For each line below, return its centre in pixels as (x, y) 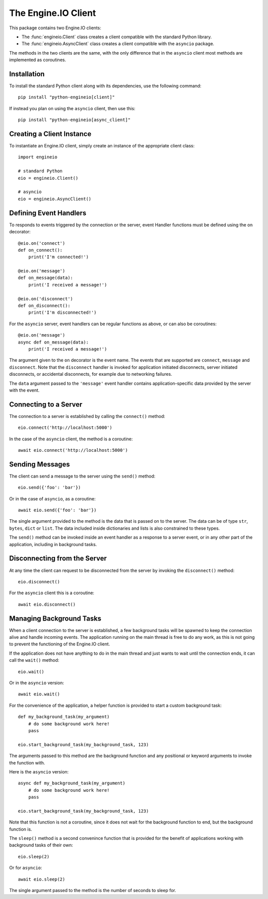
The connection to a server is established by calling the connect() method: (87, 416)
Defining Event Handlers (48, 213)
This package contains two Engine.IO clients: (55, 28)
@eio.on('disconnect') (46, 299)
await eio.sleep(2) (42, 879)
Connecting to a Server (46, 404)
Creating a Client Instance (50, 134)
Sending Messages (39, 464)
